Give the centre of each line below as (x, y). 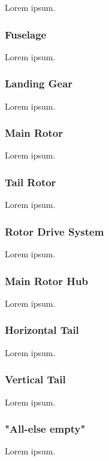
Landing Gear (39, 83)
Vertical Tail (35, 379)
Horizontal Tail (42, 330)
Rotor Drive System (54, 231)
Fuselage (26, 34)
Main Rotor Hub (46, 281)
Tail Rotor (31, 182)
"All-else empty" (45, 429)
